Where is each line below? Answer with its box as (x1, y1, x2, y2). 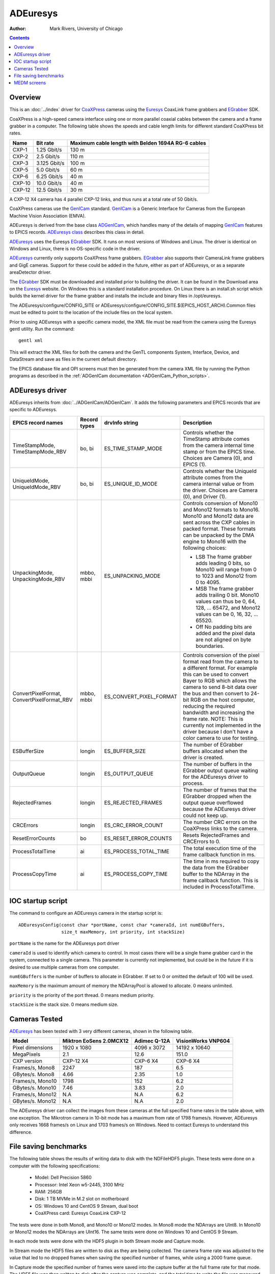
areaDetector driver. (9, 269, 52, 275)
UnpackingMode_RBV (12, 575, 65, 582)
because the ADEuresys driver (182, 805, 256, 812)
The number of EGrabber (182, 741, 243, 748)
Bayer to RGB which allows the (182, 677, 257, 684)
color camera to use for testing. (182, 734, 259, 741)
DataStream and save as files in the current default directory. (9, 356, 137, 362)
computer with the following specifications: (9, 1162, 100, 1169)
